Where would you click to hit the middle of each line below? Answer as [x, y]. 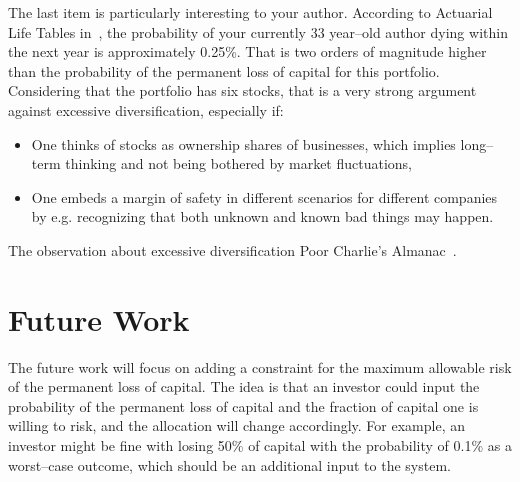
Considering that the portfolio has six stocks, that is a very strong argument [242, 90]
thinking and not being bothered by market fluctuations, [238, 163]
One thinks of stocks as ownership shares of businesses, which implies [243, 143]
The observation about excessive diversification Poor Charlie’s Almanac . [232, 249]
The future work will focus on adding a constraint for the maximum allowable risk [260, 366]
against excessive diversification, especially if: [146, 109]
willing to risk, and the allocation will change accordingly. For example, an [236, 425]
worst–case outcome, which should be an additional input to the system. [229, 464]
